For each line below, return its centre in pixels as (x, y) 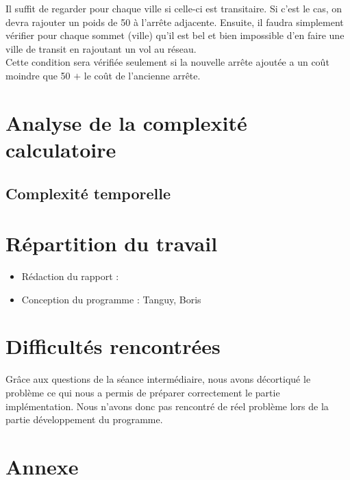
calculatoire (61, 149)
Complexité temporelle (88, 193)
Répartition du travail (112, 243)
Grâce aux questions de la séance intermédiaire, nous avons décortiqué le (158, 379)
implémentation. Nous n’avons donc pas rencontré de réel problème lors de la (167, 406)
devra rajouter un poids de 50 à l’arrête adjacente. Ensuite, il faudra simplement (175, 22)
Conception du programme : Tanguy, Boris (111, 299)
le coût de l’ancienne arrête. (142, 75)
